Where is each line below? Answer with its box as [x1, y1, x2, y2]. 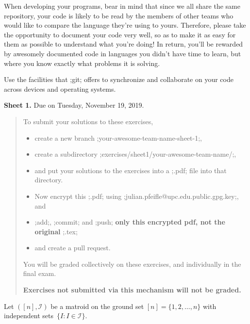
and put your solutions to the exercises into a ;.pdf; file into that [34, 165, 227, 175]
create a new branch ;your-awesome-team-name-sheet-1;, [34, 132, 202, 143]
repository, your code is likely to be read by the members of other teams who [4, 10, 233, 20]
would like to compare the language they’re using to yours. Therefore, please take [4, 20, 246, 30]
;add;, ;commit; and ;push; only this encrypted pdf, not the [34, 217, 225, 227]
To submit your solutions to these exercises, [23, 116, 153, 126]
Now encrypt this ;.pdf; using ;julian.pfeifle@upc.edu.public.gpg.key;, [34, 191, 239, 201]
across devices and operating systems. [4, 83, 116, 94]
